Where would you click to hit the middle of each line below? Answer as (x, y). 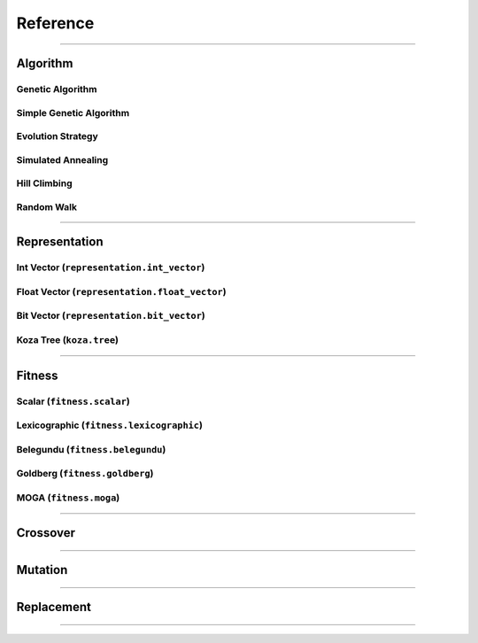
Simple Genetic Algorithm (73, 112)
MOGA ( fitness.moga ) (68, 498)
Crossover (46, 533)
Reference (55, 23)
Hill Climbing (44, 183)
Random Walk (46, 206)
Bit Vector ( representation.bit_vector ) (111, 316)
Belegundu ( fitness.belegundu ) (91, 449)
